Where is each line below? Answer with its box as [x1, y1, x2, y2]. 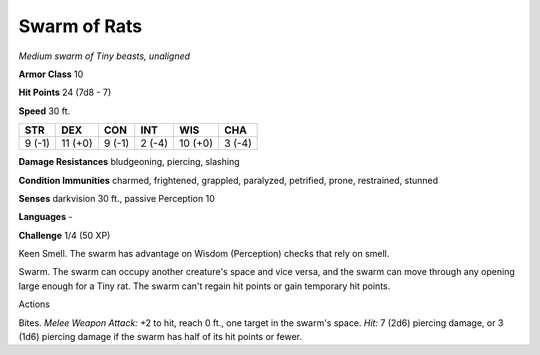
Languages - [18, 211, 73, 223]
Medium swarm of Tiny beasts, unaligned [18, 50, 190, 62]
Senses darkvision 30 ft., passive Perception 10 [18, 192, 215, 204]
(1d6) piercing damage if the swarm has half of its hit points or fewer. [18, 331, 303, 343]
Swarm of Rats [18, 15, 143, 37]
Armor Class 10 [18, 68, 84, 80]
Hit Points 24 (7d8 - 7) [18, 86, 112, 99]
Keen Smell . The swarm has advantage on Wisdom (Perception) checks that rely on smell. [18, 248, 390, 260]
